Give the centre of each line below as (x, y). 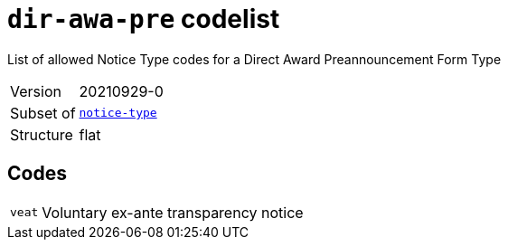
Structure (42, 134)
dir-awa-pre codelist (144, 19)
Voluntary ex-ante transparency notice (173, 212)
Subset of (43, 113)
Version (36, 91)
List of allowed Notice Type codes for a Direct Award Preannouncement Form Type (254, 59)
